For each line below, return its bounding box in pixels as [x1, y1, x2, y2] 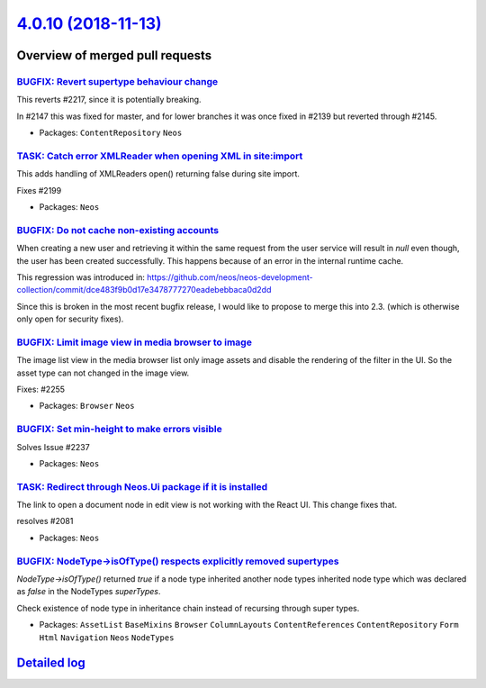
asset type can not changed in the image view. [16, 367, 190, 378]
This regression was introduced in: [16, 271, 146, 283]
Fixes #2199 [16, 185, 62, 195]
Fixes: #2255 [16, 384, 66, 395]
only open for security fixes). [16, 313, 124, 324]
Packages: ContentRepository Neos [39, 127, 183, 139]
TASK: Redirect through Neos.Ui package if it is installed [16, 480, 268, 493]
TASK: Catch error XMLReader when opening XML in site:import [16, 149, 303, 162]
